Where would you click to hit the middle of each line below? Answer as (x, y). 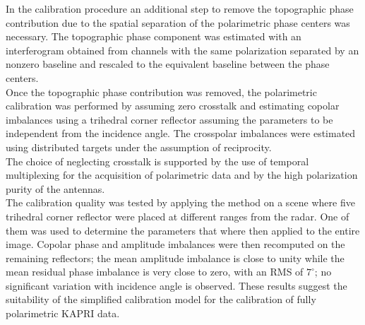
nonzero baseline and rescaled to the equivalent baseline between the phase (168, 64)
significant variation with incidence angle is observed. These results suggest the (176, 285)
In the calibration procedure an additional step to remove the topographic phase (180, 8)
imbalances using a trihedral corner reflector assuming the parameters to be (169, 119)
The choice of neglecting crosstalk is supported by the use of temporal (157, 161)
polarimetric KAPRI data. (63, 313)
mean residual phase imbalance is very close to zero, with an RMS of (155, 272)
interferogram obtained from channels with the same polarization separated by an (182, 50)
